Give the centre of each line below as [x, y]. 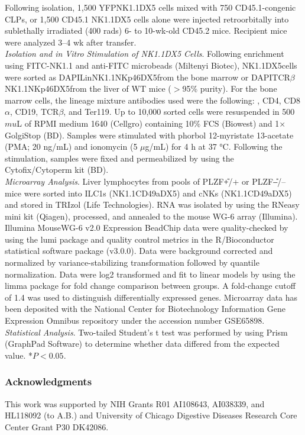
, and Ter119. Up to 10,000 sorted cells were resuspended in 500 [179, 112]
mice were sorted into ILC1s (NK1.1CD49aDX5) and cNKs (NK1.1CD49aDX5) [148, 193]
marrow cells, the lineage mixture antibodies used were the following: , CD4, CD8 [153, 100]
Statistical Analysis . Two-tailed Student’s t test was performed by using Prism [146, 332]
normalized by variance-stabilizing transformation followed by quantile [132, 262]
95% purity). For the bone [230, 88]
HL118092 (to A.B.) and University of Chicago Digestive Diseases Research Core [151, 415]
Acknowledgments [48, 381]
